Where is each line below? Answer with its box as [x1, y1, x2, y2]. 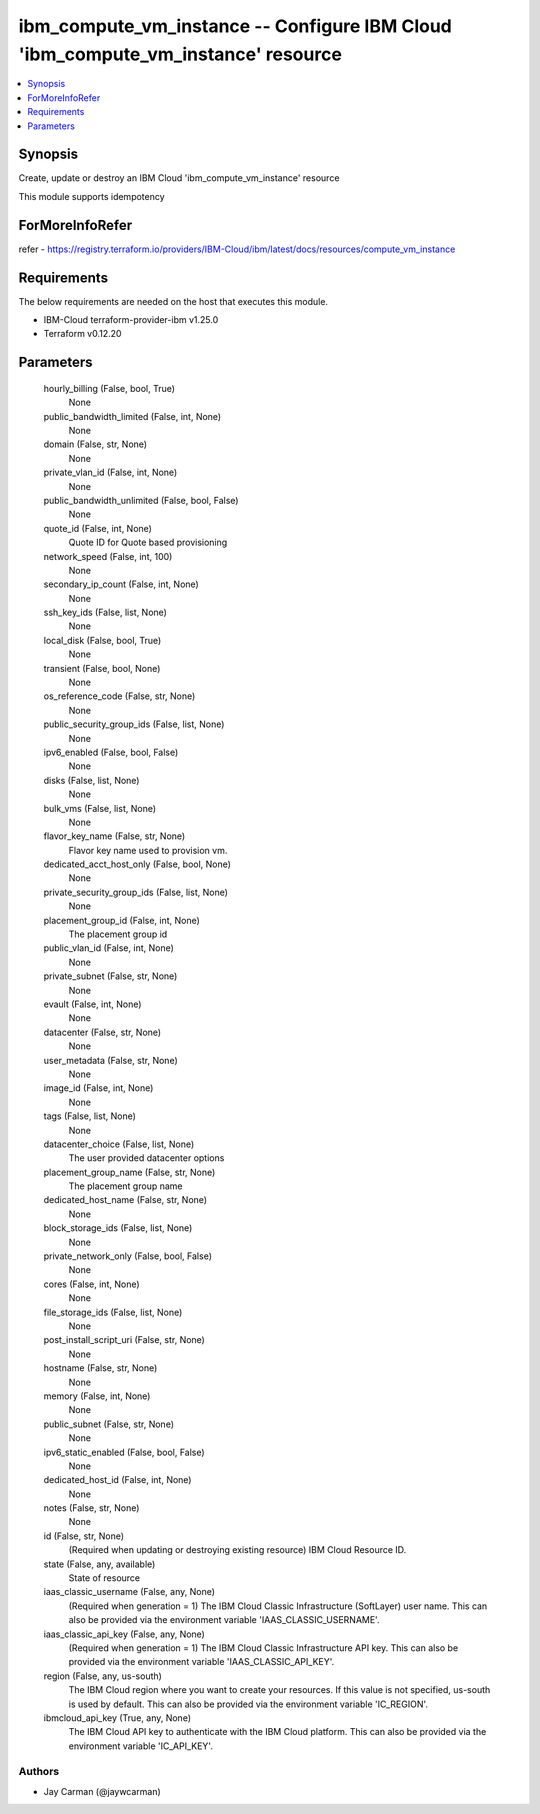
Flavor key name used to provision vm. [68, 844, 228, 856]
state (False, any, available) [43, 1558, 156, 1570]
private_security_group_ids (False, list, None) [43, 886, 229, 898]
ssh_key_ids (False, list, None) [43, 606, 167, 619]
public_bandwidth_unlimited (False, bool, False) [43, 494, 239, 506]
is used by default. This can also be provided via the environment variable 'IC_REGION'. [68, 1698, 429, 1710]
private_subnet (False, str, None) [43, 970, 178, 982]
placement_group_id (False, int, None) [43, 914, 200, 926]
